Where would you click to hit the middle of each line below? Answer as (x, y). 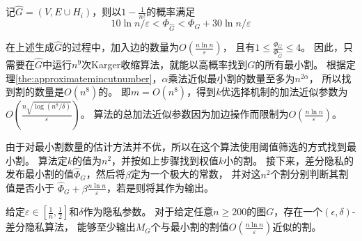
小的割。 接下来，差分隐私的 (289, 160)
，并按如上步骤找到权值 (165, 160)
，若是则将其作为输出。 (160, 188)
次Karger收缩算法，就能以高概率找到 (165, 64)
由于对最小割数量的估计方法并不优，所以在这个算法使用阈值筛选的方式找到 (176, 147)
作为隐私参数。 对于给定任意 (148, 211)
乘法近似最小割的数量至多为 (231, 78)
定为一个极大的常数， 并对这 (196, 174)
